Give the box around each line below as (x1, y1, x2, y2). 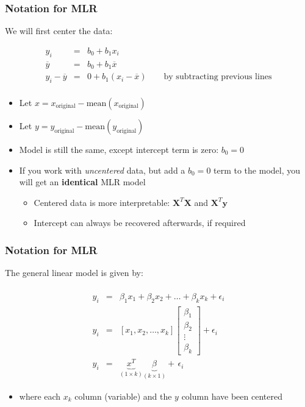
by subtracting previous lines (163, 73, 272, 82)
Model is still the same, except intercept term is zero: (19, 143, 219, 155)
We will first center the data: (5, 24, 113, 37)
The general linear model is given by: (5, 266, 143, 279)
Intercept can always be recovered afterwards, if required (34, 216, 246, 229)
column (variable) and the (74, 389, 172, 402)
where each (19, 389, 61, 402)
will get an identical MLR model (19, 175, 146, 188)
